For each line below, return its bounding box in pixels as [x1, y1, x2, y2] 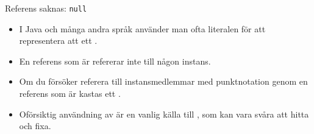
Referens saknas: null [5, 2, 87, 14]
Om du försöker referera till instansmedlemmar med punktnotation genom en [19, 75, 308, 88]
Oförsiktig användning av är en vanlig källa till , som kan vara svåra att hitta [19, 107, 309, 120]
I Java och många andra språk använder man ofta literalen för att [19, 22, 266, 35]
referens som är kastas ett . [19, 87, 121, 100]
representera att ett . [19, 34, 98, 47]
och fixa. [19, 119, 51, 132]
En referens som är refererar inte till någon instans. [19, 54, 211, 67]
